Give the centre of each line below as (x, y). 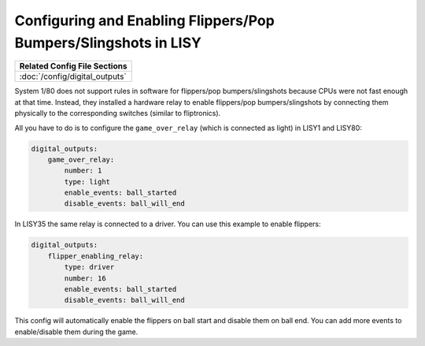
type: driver (89, 267)
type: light (87, 182)
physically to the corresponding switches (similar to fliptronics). (118, 113)
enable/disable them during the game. (76, 332)
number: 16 (85, 278)
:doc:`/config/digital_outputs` (73, 76)
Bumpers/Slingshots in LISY (108, 43)
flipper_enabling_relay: (96, 256)
